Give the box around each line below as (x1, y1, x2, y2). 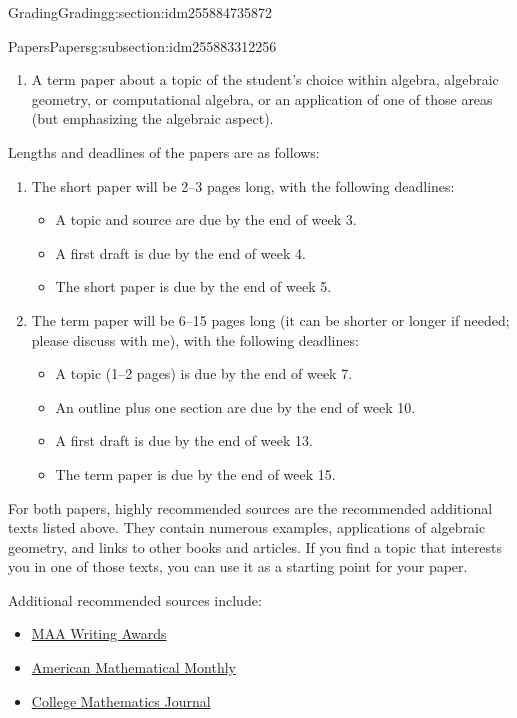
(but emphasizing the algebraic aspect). (31, 108, 274, 129)
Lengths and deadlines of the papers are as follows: (8, 141, 320, 162)
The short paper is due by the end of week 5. (55, 276, 332, 297)
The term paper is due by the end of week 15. (55, 463, 336, 484)
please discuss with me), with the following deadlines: (31, 329, 359, 350)
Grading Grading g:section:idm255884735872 (8, 2, 273, 22)
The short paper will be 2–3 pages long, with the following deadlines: (31, 175, 455, 196)
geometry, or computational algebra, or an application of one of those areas (31, 88, 493, 109)
